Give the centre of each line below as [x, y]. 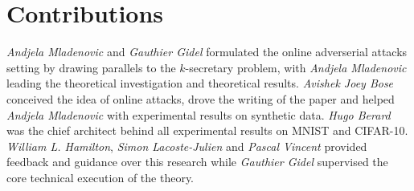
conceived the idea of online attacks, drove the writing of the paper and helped [201, 98]
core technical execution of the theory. [100, 177]
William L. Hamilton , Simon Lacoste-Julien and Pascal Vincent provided [187, 146]
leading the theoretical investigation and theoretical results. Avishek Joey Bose [200, 83]
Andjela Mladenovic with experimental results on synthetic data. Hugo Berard [199, 114]
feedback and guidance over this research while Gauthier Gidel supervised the [197, 162]
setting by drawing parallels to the [91, 67]
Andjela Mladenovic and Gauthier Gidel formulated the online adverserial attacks [207, 52]
